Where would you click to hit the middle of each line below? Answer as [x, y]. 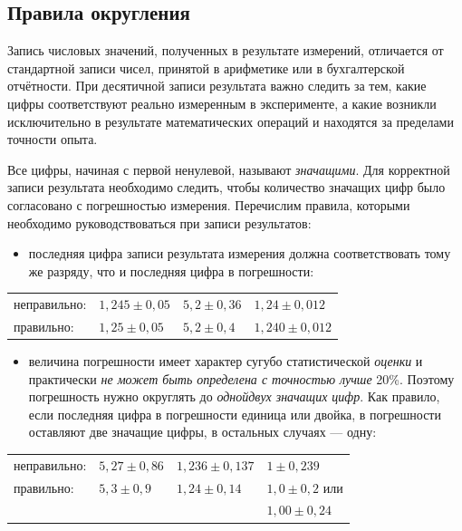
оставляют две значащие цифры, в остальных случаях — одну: [202, 432]
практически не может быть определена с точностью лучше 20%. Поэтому [241, 378]
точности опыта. [53, 139]
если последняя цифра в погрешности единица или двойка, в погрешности [235, 414]
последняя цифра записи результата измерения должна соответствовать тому [240, 253]
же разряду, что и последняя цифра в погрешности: [171, 270]
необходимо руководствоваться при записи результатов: [159, 222]
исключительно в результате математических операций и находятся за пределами [231, 121]
